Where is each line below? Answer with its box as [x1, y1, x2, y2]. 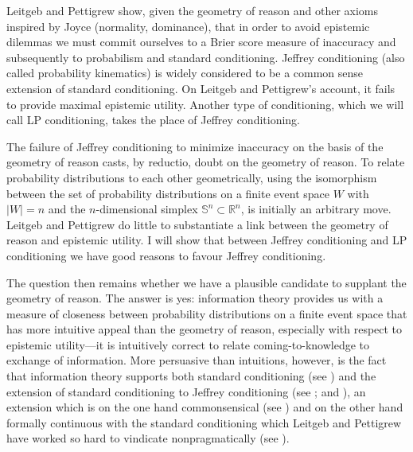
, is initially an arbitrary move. [240, 201, 392, 217]
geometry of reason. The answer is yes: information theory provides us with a [6, 290, 384, 306]
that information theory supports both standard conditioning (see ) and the [6, 368, 376, 384]
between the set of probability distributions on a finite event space [6, 185, 329, 201]
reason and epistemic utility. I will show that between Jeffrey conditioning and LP [6, 232, 407, 248]
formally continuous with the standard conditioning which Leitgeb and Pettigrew [6, 414, 402, 431]
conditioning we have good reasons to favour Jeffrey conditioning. [6, 247, 326, 263]
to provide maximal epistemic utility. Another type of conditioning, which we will [6, 95, 404, 112]
